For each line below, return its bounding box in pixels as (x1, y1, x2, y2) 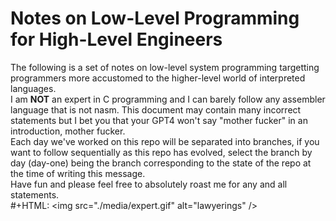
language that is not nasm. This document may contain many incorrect (10, 103, 302, 116)
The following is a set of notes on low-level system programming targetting (10, 61, 320, 73)
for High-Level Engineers (10, 28, 223, 51)
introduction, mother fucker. (10, 125, 126, 137)
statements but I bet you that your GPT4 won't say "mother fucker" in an (10, 114, 308, 126)
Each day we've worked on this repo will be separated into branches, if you (10, 135, 320, 147)
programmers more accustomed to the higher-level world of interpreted (10, 72, 306, 84)
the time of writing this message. (10, 167, 146, 179)
